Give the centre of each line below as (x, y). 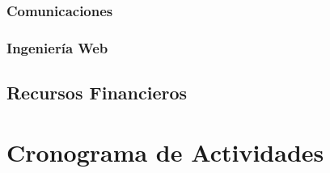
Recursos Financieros (97, 93)
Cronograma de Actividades (165, 152)
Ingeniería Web (57, 47)
